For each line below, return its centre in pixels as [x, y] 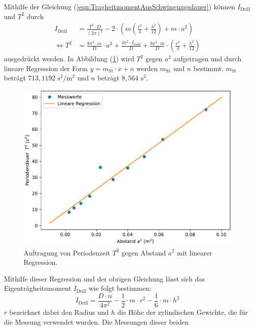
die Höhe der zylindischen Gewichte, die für [183, 312]
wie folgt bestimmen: [120, 288]
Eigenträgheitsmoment [38, 288]
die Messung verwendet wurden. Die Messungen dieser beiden [96, 321]
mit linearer [194, 252]
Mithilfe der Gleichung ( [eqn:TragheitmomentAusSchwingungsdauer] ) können [120, 6]
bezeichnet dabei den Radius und [59, 312]
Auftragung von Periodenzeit [67, 252]
